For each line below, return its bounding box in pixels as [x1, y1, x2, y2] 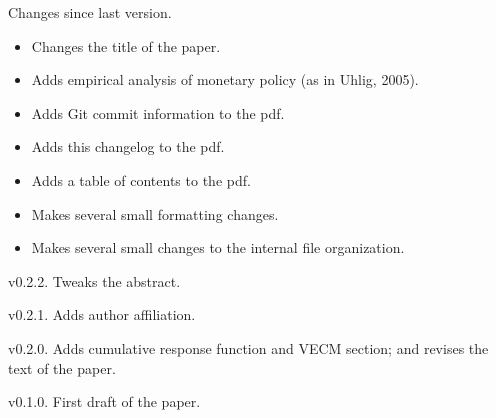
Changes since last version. [8, 2, 172, 22]
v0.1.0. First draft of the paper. [8, 391, 201, 412]
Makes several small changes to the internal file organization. [31, 237, 405, 258]
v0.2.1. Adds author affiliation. [8, 304, 196, 325]
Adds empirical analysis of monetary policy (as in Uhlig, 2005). [31, 69, 419, 90]
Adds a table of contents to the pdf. [31, 169, 251, 190]
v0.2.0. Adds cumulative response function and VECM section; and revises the [8, 337, 489, 358]
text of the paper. [8, 357, 116, 378]
